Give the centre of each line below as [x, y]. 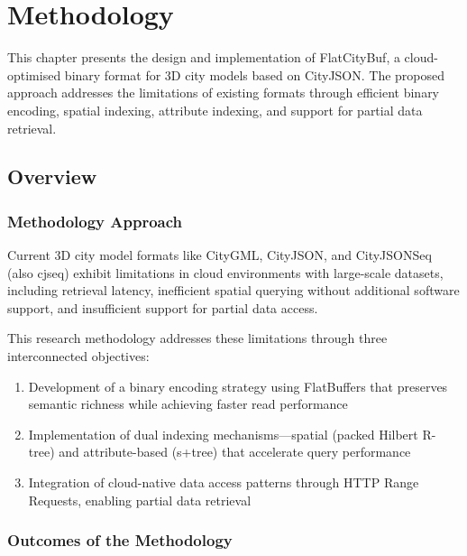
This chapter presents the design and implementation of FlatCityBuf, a [204, 57]
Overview [52, 176]
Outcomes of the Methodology [120, 540]
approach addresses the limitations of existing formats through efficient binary [224, 93]
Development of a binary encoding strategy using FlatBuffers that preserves [238, 386]
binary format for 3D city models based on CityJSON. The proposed [255, 74]
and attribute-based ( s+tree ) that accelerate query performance [235, 452]
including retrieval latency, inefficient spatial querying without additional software [233, 290]
